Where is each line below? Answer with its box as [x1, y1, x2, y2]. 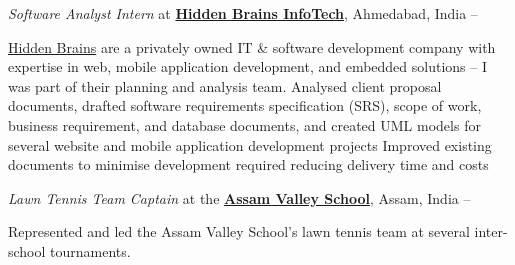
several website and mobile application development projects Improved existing [8, 134, 492, 155]
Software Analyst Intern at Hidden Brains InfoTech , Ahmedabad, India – [8, 3, 478, 23]
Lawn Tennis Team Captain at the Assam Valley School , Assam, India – [8, 187, 471, 208]
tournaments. [50, 240, 131, 261]
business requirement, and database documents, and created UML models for [8, 114, 481, 135]
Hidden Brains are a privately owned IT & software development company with [8, 36, 496, 57]
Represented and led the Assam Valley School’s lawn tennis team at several [8, 221, 470, 242]
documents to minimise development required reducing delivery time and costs [8, 154, 489, 175]
